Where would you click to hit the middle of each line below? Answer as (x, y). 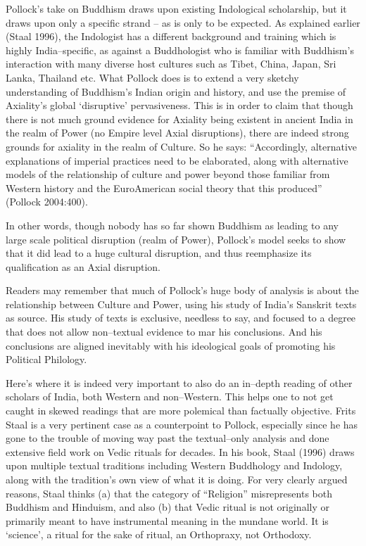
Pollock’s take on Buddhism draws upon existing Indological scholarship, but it (176, 8)
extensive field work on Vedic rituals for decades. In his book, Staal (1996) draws (180, 451)
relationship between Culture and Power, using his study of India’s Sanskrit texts (181, 304)
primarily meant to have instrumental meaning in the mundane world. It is (167, 520)
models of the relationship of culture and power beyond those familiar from (168, 174)
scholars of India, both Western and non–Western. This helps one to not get (170, 396)
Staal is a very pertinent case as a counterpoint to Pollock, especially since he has (182, 424)
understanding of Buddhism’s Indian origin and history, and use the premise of (176, 91)
